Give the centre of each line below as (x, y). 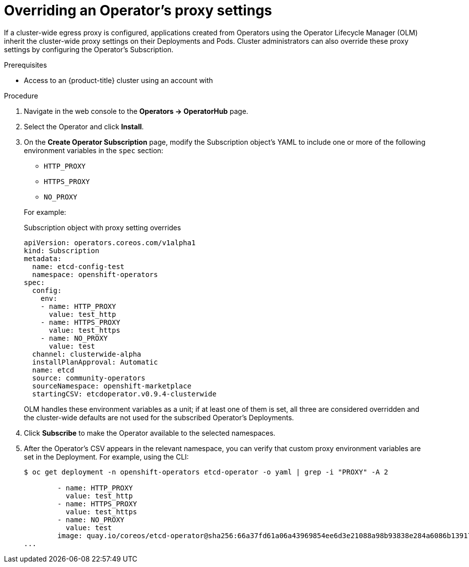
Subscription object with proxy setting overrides (103, 227)
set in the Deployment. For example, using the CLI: (106, 457)
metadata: (43, 258)
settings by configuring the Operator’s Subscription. (89, 49)
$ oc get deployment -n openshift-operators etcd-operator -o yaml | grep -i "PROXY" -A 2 (206, 472)
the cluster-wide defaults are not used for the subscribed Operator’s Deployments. (159, 417)
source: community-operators (89, 378)
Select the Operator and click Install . (84, 126)
